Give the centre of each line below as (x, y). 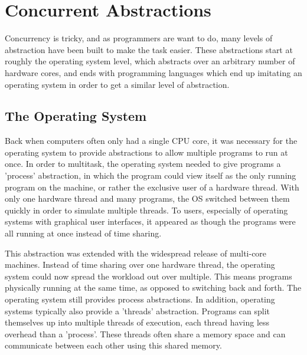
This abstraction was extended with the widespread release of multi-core (136, 253)
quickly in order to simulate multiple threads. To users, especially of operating (146, 210)
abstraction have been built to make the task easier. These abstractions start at (149, 49)
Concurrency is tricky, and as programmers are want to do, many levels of (139, 38)
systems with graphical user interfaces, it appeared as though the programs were (150, 221)
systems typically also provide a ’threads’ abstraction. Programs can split (138, 310)
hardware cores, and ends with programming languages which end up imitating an (153, 72)
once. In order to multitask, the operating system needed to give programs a (143, 164)
